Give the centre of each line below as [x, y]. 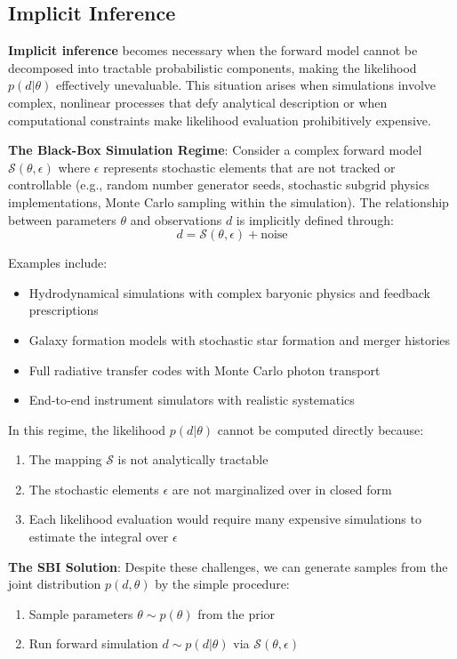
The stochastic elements [94, 489]
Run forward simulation [93, 643]
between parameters [62, 219]
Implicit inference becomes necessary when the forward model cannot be [213, 50]
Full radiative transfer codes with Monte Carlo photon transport [204, 370]
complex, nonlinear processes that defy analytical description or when [198, 102]
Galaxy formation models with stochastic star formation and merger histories [240, 339]
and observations [176, 219]
